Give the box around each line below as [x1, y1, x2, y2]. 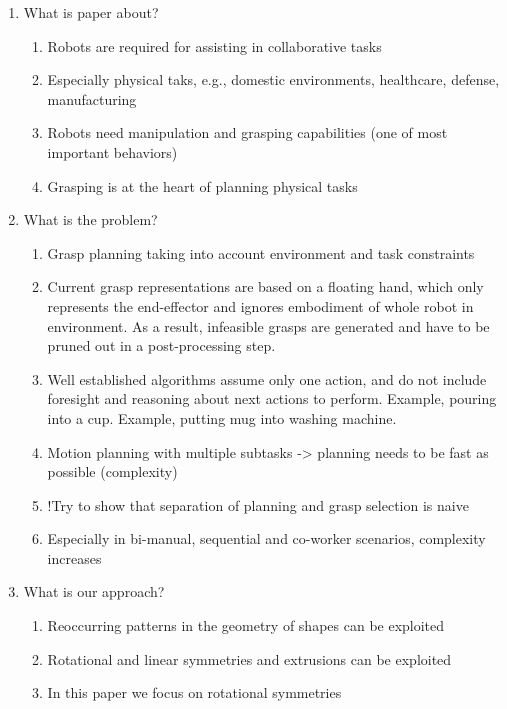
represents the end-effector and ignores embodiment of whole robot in [47, 295, 474, 316]
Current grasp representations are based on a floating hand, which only [47, 276, 484, 297]
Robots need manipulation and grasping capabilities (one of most [47, 122, 448, 143]
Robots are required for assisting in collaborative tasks [47, 35, 382, 56]
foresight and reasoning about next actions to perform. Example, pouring [47, 388, 497, 409]
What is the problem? [23, 209, 158, 230]
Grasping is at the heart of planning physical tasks [47, 175, 358, 196]
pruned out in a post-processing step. [47, 335, 276, 356]
